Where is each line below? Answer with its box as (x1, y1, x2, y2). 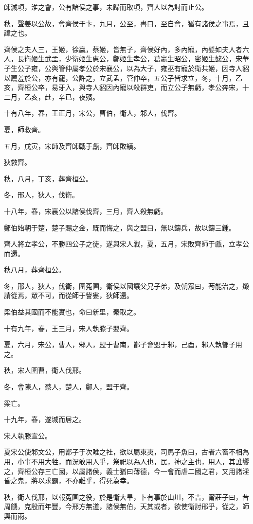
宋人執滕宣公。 (4, 430, 52, 440)
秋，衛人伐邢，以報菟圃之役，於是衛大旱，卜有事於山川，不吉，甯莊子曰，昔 (4, 491, 249, 502)
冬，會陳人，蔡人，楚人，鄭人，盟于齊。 (4, 382, 133, 392)
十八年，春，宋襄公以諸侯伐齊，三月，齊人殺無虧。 (4, 206, 167, 216)
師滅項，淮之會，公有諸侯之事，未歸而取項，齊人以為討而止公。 (4, 2, 208, 12)
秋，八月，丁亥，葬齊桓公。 (4, 173, 92, 183)
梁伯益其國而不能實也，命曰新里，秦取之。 (4, 307, 140, 317)
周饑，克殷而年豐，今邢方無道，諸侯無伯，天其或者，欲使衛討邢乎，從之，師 (4, 501, 249, 511)
